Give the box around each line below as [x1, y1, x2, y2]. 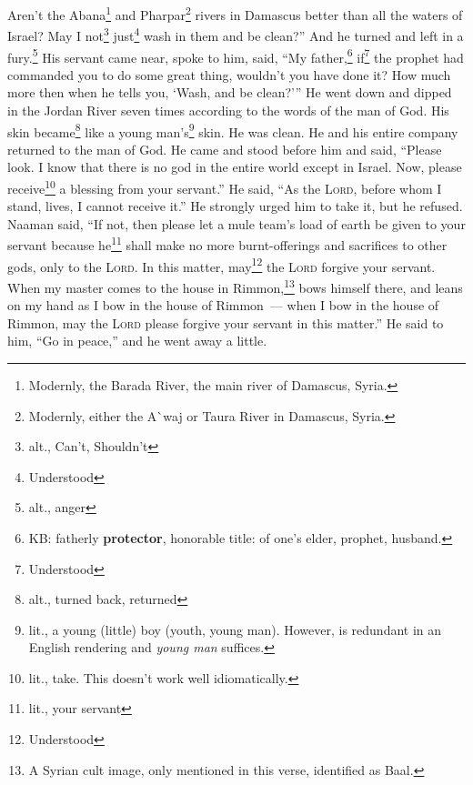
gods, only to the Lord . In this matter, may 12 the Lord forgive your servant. [7, 254, 436, 276]
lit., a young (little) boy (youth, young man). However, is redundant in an [28, 619, 442, 639]
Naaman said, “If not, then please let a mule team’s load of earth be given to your [7, 214, 466, 233]
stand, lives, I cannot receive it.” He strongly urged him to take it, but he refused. [7, 196, 463, 216]
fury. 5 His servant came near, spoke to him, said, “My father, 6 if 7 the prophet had [7, 45, 464, 66]
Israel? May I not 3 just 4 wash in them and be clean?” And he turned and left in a [7, 24, 464, 45]
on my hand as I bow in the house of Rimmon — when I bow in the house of [7, 296, 439, 315]
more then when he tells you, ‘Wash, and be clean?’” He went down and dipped [7, 83, 452, 102]
